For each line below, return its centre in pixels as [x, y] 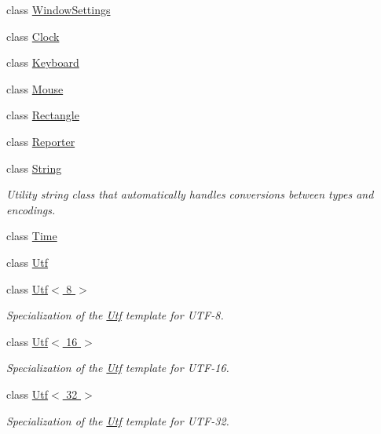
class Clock [33, 36]
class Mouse [35, 88]
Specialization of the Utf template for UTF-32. [118, 420]
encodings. [31, 209]
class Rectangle [43, 115]
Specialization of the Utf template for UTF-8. [115, 315]
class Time [32, 236]
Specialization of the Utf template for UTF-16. [118, 368]
